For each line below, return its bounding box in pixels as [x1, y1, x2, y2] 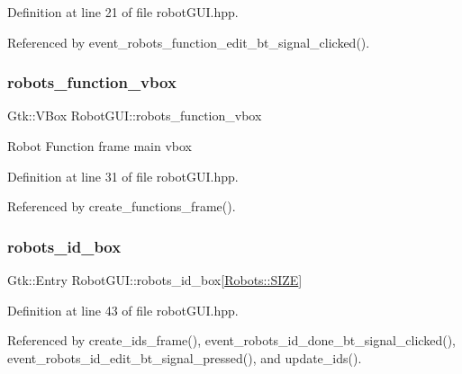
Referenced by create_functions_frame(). [7, 197, 236, 216]
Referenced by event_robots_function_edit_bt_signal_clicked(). [7, 32, 370, 51]
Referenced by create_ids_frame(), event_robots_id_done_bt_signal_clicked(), [7, 331, 456, 350]
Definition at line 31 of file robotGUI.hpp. [7, 166, 239, 185]
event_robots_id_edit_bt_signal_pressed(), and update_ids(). [7, 348, 362, 367]
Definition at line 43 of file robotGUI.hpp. [7, 300, 239, 319]
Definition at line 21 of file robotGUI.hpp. [7, 3, 239, 21]
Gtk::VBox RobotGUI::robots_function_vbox [7, 106, 262, 125]
